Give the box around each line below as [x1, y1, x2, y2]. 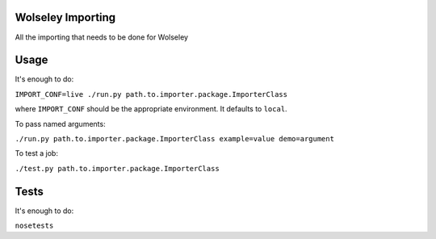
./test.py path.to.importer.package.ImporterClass [15, 164, 220, 173]
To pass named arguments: [15, 119, 106, 128]
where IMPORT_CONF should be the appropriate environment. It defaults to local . [15, 104, 287, 114]
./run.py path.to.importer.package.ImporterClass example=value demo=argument [15, 134, 335, 143]
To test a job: [15, 149, 58, 158]
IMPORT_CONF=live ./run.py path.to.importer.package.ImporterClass [15, 90, 288, 99]
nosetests [15, 221, 54, 230]
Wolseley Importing [15, 10, 116, 24]
